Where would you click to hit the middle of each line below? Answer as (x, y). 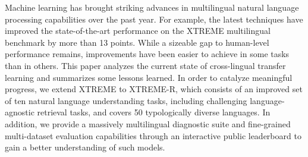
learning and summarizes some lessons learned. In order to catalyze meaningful (149, 77)
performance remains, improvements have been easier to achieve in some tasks (147, 54)
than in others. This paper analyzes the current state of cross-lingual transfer (145, 65)
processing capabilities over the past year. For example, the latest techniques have (154, 19)
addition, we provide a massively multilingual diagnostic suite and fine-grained (148, 123)
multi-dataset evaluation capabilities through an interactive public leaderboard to (153, 135)
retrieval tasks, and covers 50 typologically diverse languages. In (154, 112)
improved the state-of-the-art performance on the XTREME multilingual (138, 31)
